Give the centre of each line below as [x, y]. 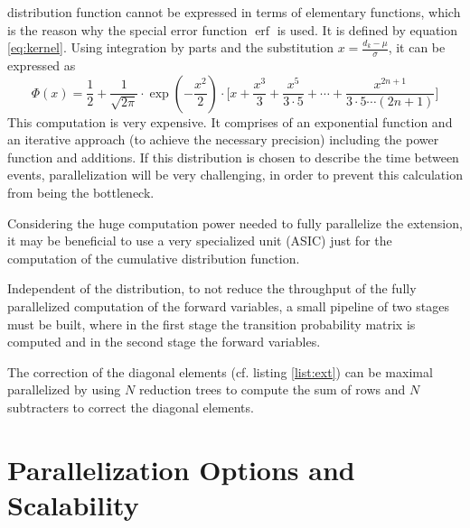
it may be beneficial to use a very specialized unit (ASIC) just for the [200, 241]
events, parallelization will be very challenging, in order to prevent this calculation [235, 175]
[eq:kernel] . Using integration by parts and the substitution [170, 47]
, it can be [417, 47]
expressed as [42, 65]
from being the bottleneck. [81, 192]
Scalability [73, 504]
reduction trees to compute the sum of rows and [272, 389]
